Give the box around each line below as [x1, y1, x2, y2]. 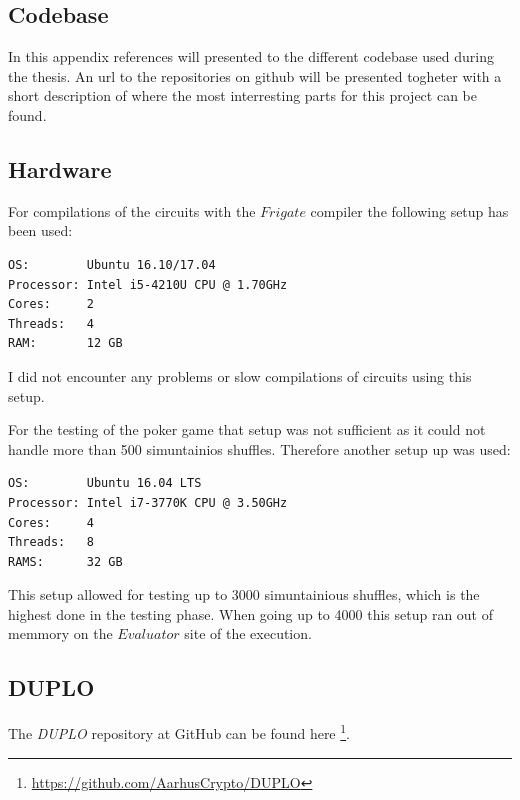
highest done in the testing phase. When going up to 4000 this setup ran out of [8, 603, 494, 624]
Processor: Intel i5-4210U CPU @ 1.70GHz [8, 277, 288, 292]
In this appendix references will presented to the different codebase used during [8, 46, 494, 67]
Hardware [8, 153, 112, 184]
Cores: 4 [8, 515, 94, 530]
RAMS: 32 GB [8, 554, 123, 569]
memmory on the [8, 623, 113, 644]
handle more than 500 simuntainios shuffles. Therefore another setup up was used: [8, 438, 511, 459]
